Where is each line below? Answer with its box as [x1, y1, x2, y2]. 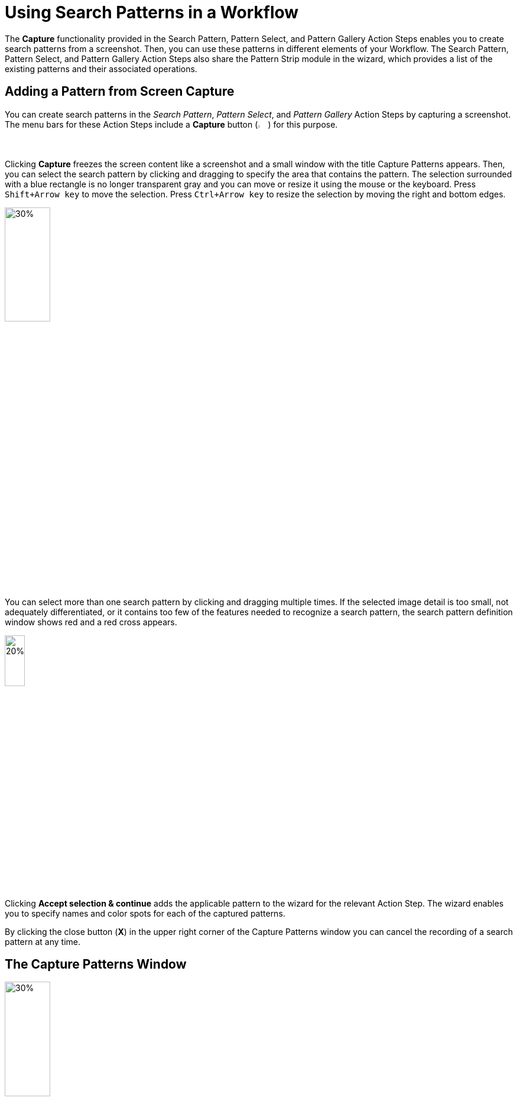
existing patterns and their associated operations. [5, 63, 197, 74]
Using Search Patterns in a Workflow [5, 2, 299, 22]
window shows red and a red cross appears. [5, 617, 177, 628]
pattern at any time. [5, 936, 80, 947]
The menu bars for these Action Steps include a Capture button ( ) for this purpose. [5, 119, 338, 129]
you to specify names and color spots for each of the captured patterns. [5, 908, 285, 918]
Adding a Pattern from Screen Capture [5, 84, 235, 99]
